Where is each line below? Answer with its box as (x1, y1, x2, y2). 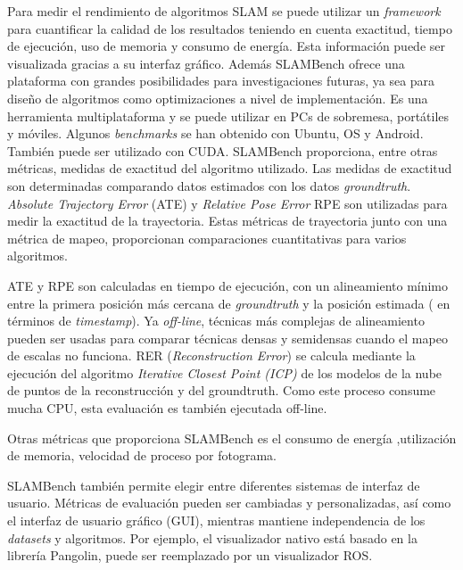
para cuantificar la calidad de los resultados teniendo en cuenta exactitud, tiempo (7, 19, 452, 37)
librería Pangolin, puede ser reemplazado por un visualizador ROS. (7, 546, 373, 565)
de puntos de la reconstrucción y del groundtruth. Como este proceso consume (7, 381, 436, 400)
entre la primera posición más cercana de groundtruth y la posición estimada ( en (7, 293, 451, 312)
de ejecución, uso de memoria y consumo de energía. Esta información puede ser (7, 37, 446, 55)
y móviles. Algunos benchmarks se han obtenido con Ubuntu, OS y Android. (7, 124, 424, 143)
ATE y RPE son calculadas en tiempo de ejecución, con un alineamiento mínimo (7, 276, 449, 294)
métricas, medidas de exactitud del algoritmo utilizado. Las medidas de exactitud (7, 159, 452, 178)
